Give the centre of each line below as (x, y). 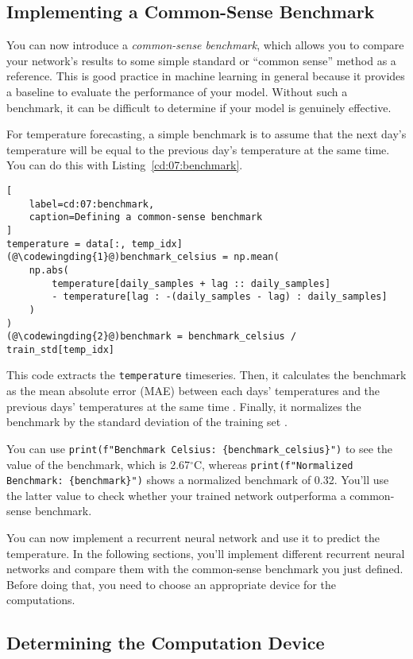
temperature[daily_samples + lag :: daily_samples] (191, 283)
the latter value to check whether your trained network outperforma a (176, 495)
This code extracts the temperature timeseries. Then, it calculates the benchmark (206, 375)
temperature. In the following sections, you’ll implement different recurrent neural (206, 553)
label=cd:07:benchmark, (92, 204)
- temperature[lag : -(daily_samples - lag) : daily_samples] (220, 297)
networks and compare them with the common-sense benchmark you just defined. (205, 569)
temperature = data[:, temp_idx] (95, 244)
